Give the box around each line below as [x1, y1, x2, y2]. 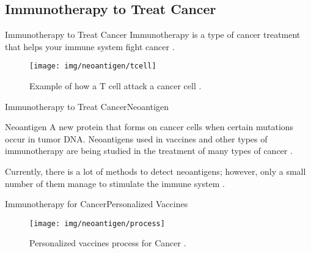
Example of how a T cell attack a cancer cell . [29, 79, 202, 92]
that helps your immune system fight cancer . [5, 40, 175, 53]
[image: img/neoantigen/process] [29, 219, 165, 228]
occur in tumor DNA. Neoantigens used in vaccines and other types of [5, 132, 268, 145]
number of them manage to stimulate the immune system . [5, 177, 225, 189]
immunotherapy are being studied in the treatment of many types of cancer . [5, 144, 293, 157]
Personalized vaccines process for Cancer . [29, 237, 186, 249]
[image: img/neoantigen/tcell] [29, 62, 156, 71]
